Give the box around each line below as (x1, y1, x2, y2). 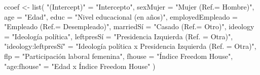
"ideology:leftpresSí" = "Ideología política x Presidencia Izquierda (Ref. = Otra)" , (4, 41, 256, 51)
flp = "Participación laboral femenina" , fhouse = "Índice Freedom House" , (4, 50, 233, 61)
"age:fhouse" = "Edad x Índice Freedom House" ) (4, 60, 156, 71)
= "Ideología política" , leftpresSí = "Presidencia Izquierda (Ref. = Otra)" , (4, 31, 233, 41)
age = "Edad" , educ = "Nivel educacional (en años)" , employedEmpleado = (4, 11, 238, 22)
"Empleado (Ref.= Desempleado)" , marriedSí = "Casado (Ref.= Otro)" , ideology (4, 21, 254, 32)
